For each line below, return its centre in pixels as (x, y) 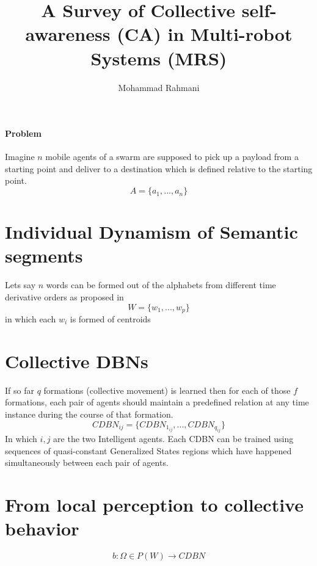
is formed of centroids (110, 319)
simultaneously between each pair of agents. (87, 463)
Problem (23, 133)
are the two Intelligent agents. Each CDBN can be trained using (173, 438)
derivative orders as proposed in (64, 296)
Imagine (20, 157)
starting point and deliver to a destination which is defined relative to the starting (159, 168)
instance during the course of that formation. (89, 414)
